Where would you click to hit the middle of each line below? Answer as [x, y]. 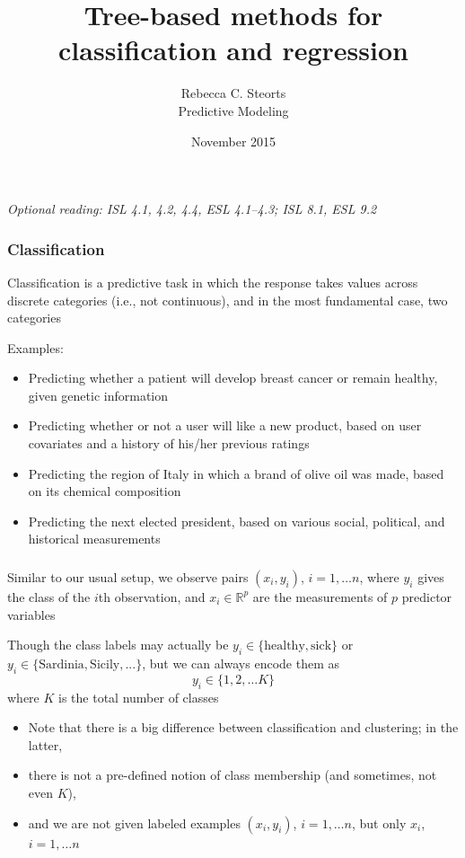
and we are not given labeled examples [134, 823]
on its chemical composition [105, 491]
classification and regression [233, 50]
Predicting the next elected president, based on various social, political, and [237, 521]
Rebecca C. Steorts [233, 93]
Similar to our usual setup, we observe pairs [128, 576]
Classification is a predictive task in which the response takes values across [213, 282]
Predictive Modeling [233, 110]
